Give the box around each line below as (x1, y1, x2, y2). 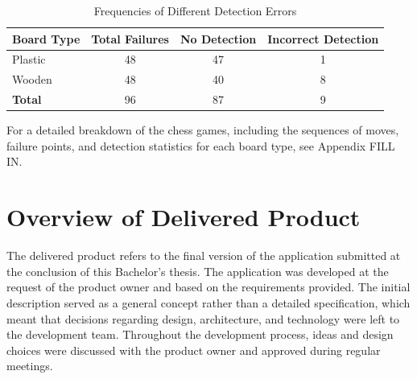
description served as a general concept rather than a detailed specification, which (6, 294, 411, 311)
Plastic (12, 51, 46, 68)
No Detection (180, 30, 257, 47)
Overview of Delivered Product (6, 200, 361, 233)
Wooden (12, 71, 52, 88)
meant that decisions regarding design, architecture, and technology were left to (6, 310, 400, 327)
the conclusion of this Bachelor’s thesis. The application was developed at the (6, 262, 389, 279)
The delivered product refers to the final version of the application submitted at (6, 247, 401, 264)
